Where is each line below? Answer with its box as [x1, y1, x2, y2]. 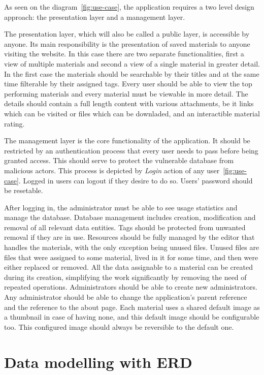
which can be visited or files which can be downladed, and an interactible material [4, 108, 260, 118]
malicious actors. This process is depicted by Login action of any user [4, 165, 220, 175]
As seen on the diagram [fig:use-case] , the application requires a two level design [4, 2, 254, 12]
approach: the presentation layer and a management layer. [4, 11, 185, 22]
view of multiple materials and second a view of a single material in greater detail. [4, 58, 260, 69]
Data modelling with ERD [4, 351, 192, 372]
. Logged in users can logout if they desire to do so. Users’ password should [18, 175, 253, 185]
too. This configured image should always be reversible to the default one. [4, 321, 234, 332]
